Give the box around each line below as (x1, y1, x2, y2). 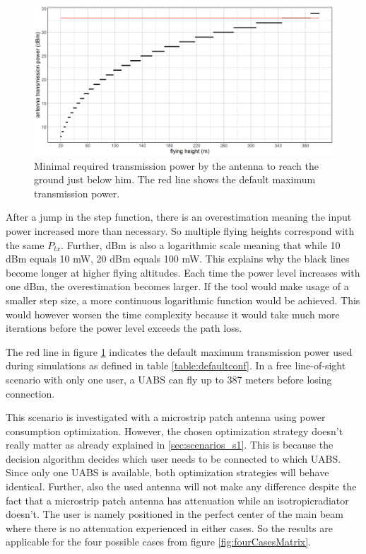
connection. (6, 386, 55, 400)
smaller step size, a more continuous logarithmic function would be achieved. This (6, 292, 360, 307)
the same (6, 237, 45, 252)
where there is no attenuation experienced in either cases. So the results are (6, 520, 333, 535)
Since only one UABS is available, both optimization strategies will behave (6, 465, 329, 480)
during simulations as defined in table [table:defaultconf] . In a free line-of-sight (6, 358, 346, 373)
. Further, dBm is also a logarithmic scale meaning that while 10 (61, 237, 341, 252)
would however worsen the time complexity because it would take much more (6, 306, 340, 321)
